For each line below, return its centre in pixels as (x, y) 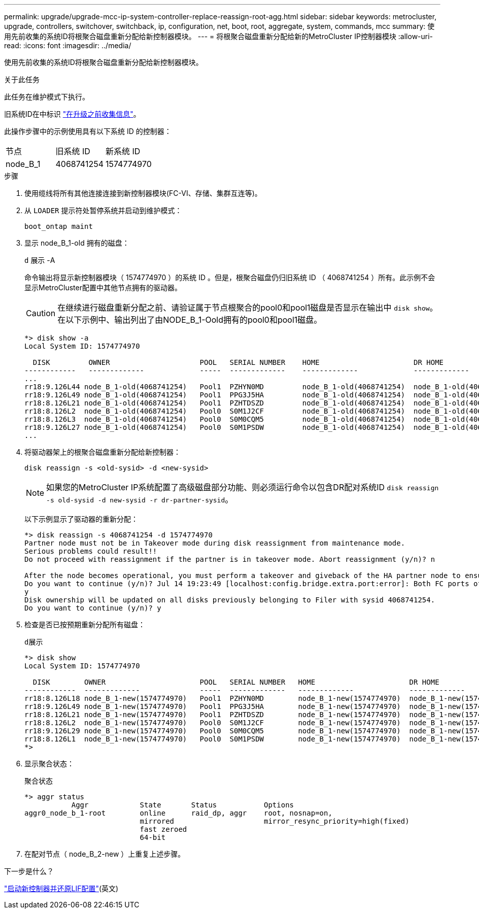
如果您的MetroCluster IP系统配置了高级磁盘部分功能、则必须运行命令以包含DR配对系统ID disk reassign (243, 487)
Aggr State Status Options (183, 805)
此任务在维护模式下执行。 (47, 97)
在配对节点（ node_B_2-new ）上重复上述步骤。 (105, 854)
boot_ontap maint (59, 226)
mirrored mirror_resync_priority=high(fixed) (275, 821)
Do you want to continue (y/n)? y (93, 608)
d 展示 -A (40, 260)
